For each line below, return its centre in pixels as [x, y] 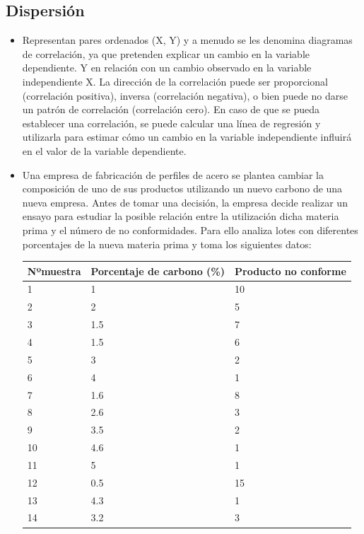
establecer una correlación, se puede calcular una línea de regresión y [171, 123]
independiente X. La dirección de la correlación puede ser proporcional [175, 81]
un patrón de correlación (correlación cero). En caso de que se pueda [171, 109]
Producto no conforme [290, 271]
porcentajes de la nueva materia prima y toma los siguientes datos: [167, 244]
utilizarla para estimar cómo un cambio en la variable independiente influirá [187, 137]
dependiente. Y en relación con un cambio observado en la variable [167, 68]
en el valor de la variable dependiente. [104, 150]
